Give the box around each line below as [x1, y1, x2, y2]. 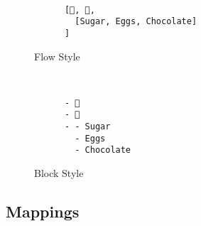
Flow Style [34, 48, 80, 63]
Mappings [6, 200, 80, 222]
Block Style [34, 166, 84, 181]
